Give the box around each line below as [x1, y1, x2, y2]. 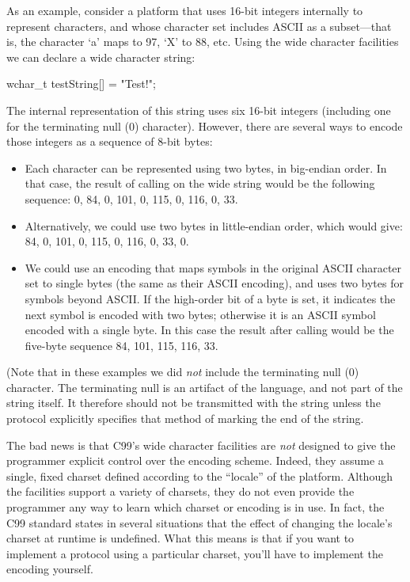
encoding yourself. [6, 561, 93, 577]
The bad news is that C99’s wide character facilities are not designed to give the [6, 436, 396, 453]
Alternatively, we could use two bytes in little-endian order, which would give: [25, 217, 403, 234]
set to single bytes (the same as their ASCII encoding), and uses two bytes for [25, 275, 404, 291]
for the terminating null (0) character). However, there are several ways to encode [6, 117, 403, 134]
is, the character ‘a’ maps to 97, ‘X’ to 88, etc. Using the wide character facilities [6, 33, 399, 50]
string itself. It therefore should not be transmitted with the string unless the [6, 394, 381, 411]
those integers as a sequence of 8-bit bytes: [6, 133, 213, 150]
